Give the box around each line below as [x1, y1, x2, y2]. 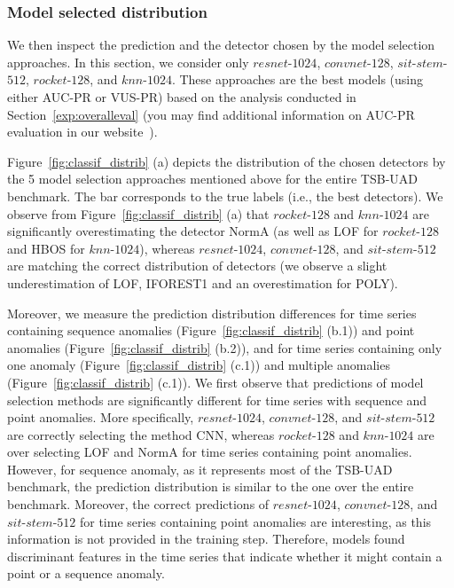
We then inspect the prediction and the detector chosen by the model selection [7, 35, 435, 54]
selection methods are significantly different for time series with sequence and [7, 390, 427, 409]
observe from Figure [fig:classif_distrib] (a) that [7, 204, 270, 223]
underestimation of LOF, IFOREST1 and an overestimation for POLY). [7, 273, 398, 292]
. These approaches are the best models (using [171, 70, 424, 89]
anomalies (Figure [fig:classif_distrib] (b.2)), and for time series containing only [7, 338, 442, 357]
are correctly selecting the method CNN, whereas [7, 425, 275, 443]
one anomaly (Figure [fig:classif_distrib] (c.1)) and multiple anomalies [7, 356, 390, 374]
